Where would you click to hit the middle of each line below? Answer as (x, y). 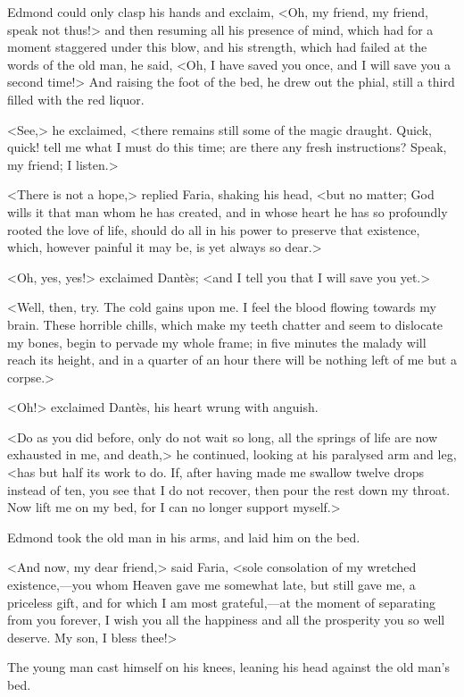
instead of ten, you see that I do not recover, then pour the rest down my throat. (229, 489)
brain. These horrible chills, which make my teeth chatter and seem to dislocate (225, 324)
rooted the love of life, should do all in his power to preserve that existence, (214, 229)
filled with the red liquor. (76, 99)
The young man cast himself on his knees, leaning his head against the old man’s (228, 667)
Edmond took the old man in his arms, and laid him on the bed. (184, 537)
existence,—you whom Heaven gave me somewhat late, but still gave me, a (211, 585)
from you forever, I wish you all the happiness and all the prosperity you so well (226, 620)
